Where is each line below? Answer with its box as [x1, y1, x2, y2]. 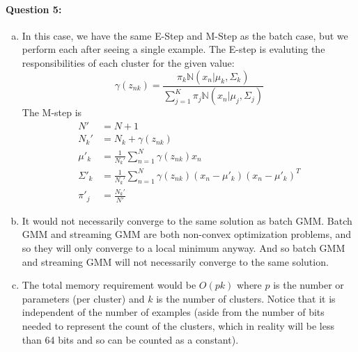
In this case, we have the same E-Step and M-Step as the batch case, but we [22, 28, 348, 42]
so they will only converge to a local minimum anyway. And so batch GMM [22, 241, 345, 255]
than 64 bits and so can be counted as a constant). [22, 332, 239, 346]
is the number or [273, 278, 344, 292]
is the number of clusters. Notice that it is [156, 291, 336, 305]
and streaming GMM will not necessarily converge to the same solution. [22, 254, 329, 269]
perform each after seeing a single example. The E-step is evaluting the [22, 42, 325, 56]
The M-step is [22, 105, 82, 120]
